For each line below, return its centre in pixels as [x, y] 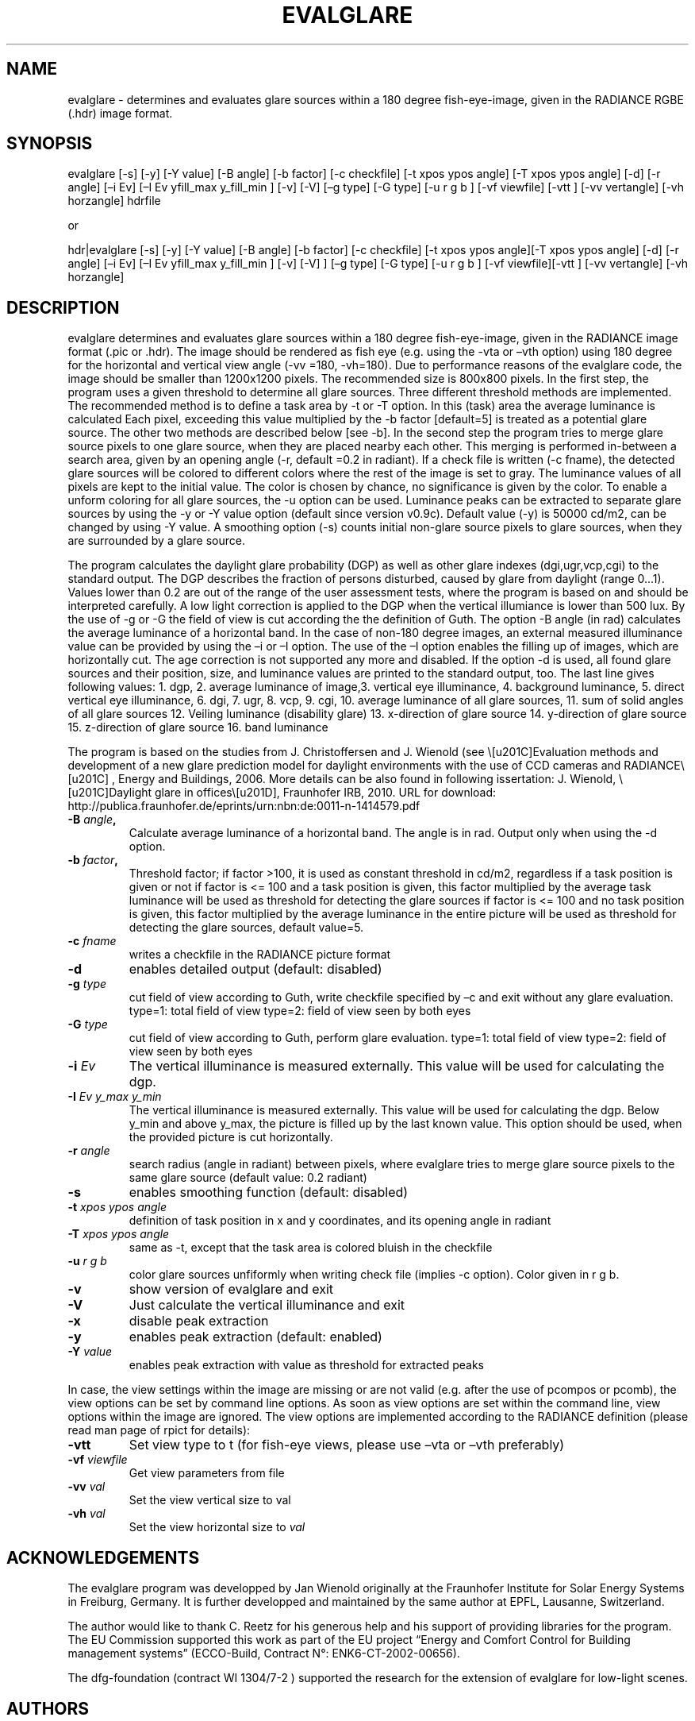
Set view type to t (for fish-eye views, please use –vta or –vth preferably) [347, 1445]
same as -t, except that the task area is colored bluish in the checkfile [311, 1248]
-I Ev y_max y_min [115, 1097]
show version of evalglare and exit [231, 1289]
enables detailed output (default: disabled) [255, 969]
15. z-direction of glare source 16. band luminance [198, 727]
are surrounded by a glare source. [156, 541]
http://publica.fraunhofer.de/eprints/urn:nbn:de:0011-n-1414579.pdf [244, 806]
